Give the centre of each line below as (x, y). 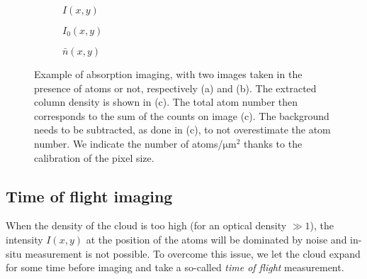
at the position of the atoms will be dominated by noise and (216, 239)
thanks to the (273, 143)
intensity (24, 239)
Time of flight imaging (89, 196)
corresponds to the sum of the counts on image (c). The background (182, 115)
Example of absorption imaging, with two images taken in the (168, 74)
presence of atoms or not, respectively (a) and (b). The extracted (175, 88)
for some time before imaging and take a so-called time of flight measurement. (175, 267)
